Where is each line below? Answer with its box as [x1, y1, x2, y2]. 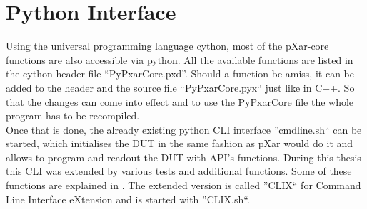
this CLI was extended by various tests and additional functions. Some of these [6, 164, 352, 178]
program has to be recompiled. [6, 108, 140, 123]
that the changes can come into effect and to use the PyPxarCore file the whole [6, 94, 354, 109]
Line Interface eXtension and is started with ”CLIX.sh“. [6, 191, 250, 206]
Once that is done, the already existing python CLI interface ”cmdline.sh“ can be [6, 122, 362, 136]
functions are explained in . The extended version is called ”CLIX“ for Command [6, 178, 361, 193]
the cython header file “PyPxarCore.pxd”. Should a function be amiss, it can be [6, 66, 354, 81]
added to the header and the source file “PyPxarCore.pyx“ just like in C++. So [6, 80, 355, 95]
